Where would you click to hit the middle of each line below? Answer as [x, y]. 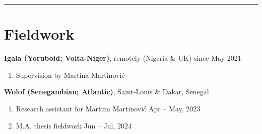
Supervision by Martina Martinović [70, 75]
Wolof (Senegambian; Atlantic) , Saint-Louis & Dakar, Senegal [107, 92]
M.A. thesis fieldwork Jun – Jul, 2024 [74, 125]
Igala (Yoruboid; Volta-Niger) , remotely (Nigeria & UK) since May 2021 [123, 58]
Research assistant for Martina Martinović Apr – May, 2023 [108, 108]
